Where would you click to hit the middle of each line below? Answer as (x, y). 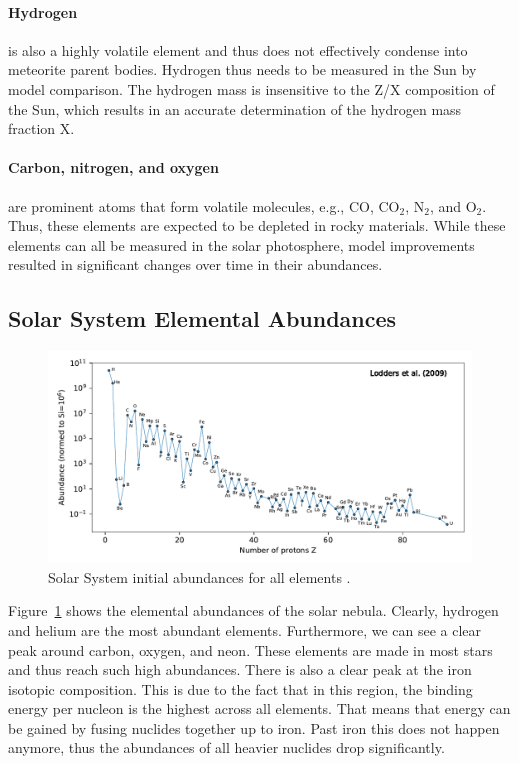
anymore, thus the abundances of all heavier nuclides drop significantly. (226, 747)
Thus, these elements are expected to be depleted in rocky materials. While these (257, 225)
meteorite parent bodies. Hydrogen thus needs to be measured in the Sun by (242, 69)
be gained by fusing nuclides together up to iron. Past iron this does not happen (254, 727)
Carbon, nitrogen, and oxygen (113, 167)
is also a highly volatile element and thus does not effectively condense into (238, 49)
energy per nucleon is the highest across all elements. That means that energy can (259, 708)
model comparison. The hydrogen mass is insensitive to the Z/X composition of (251, 88)
